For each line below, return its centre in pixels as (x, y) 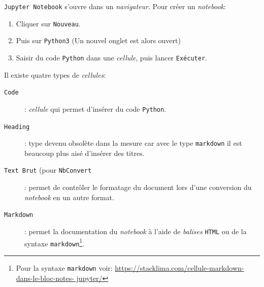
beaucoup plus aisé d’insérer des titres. (85, 153)
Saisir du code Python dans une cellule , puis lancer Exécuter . (111, 57)
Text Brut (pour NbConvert (48, 170)
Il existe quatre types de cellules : (55, 74)
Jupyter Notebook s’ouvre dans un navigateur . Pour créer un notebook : (115, 6)
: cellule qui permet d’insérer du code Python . (95, 108)
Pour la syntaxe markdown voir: (64, 267)
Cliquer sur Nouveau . (48, 23)
